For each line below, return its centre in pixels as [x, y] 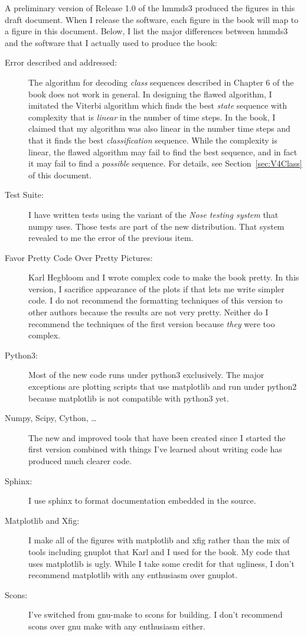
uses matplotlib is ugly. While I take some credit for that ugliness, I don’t [161, 563]
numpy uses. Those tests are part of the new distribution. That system [156, 226]
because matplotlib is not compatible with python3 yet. [129, 398]
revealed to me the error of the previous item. [111, 238]
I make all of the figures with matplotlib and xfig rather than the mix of [159, 540]
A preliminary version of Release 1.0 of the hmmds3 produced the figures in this [150, 8]
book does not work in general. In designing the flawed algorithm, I [150, 94]
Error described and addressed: [61, 62]
